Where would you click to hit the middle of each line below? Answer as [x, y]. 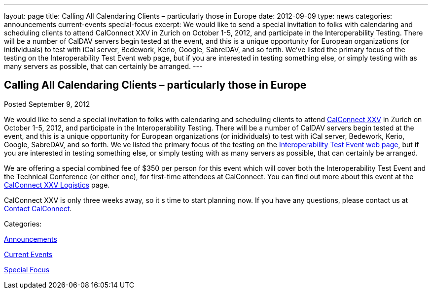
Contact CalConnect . [38, 208]
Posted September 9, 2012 [47, 104]
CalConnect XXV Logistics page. [57, 185]
